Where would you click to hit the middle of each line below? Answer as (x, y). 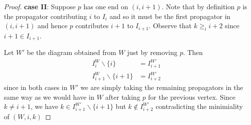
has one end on (106, 6)
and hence (53, 26)
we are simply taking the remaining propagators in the (162, 87)
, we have (44, 106)
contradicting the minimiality (199, 106)
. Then (193, 52)
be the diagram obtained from (72, 52)
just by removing (152, 52)
